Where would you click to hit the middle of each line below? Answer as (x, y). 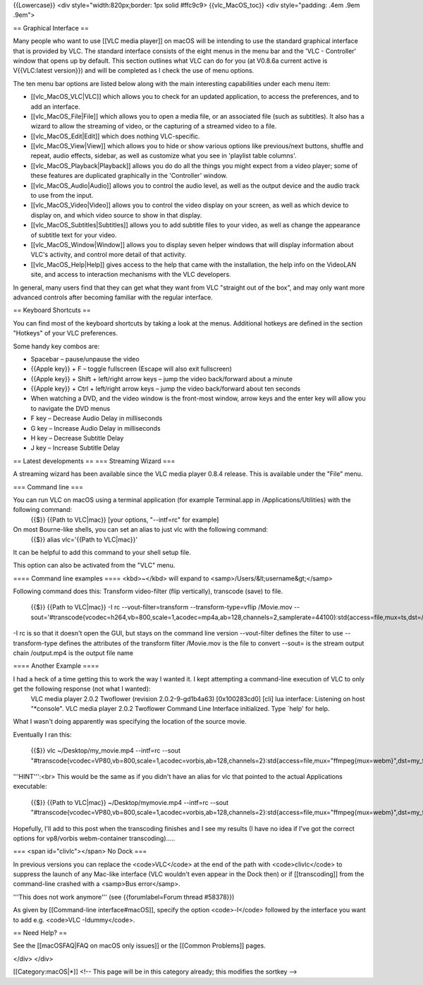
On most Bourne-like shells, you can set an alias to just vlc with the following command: (140, 530)
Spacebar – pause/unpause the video (85, 359)
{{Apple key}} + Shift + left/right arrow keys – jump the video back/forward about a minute (161, 378)
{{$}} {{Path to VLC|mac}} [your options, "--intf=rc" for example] (125, 520)
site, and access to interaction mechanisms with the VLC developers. (131, 275)
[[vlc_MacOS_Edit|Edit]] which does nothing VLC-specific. (115, 136)
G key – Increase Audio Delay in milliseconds (96, 428)
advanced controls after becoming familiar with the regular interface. (113, 297)
